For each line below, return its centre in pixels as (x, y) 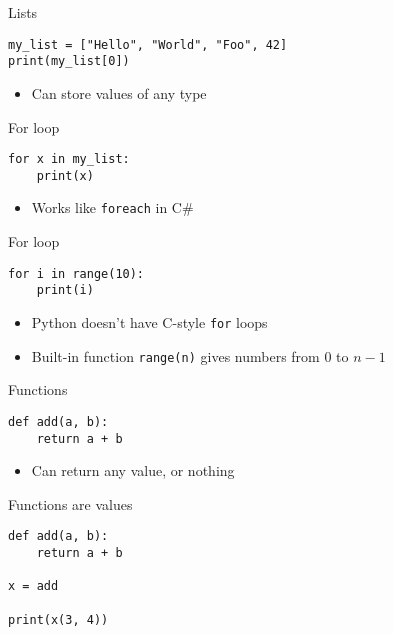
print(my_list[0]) (69, 61)
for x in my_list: (69, 159)
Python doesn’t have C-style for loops (149, 321)
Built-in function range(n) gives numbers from (175, 355)
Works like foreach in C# (112, 207)
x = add (33, 586)
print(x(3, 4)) (58, 619)
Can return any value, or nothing (133, 470)
